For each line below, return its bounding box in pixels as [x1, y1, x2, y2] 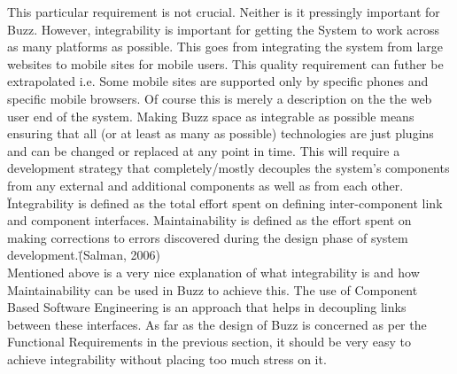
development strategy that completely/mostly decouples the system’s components [7, 159, 450, 177]
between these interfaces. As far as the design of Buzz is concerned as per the [7, 315, 427, 333]
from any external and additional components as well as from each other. [7, 175, 404, 194]
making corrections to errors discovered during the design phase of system [7, 228, 408, 246]
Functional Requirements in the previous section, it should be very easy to [7, 332, 411, 351]
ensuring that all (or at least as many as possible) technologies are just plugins [7, 124, 434, 143]
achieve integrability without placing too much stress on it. [7, 349, 327, 368]
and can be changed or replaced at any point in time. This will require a [7, 141, 400, 160]
